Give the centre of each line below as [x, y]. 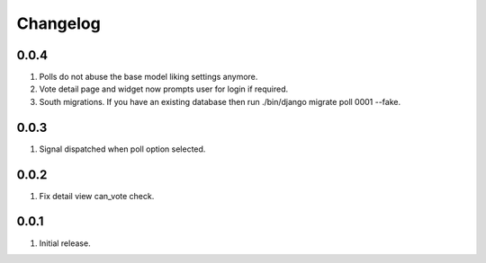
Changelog [58, 23]
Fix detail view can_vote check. [97, 196]
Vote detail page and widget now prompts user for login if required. [163, 89]
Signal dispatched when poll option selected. [122, 149]
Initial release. [65, 243]
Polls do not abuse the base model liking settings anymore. [148, 77]
